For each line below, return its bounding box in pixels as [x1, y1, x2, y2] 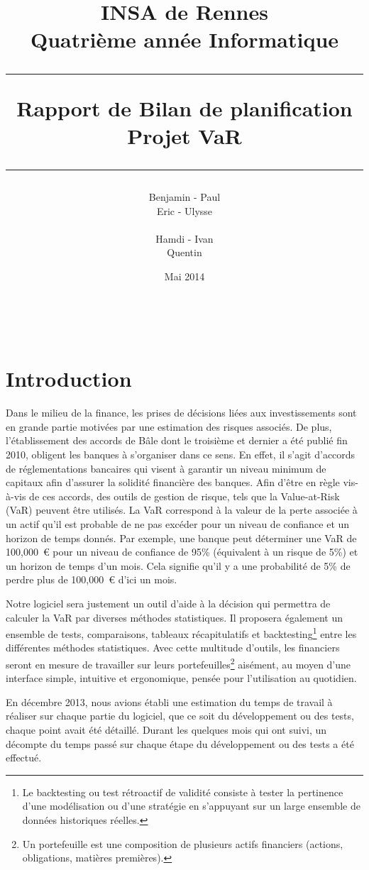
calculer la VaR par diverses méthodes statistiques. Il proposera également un [6, 610, 343, 624]
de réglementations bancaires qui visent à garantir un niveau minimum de [6, 461, 326, 475]
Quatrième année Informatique [30, 25, 339, 54]
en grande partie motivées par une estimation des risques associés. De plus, [6, 419, 332, 434]
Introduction [6, 364, 132, 393]
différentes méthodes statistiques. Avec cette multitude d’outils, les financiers [6, 640, 340, 655]
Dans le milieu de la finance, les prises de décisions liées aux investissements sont [6, 405, 357, 420]
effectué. [6, 750, 42, 765]
